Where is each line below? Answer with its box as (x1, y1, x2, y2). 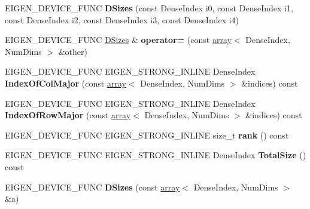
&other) (58, 45, 87, 57)
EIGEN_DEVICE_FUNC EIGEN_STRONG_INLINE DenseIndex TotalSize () (5, 149, 306, 161)
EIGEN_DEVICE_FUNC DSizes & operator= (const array (5, 33, 232, 46)
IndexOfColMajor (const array (5, 76, 126, 89)
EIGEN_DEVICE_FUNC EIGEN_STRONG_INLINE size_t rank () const (5, 128, 289, 141)
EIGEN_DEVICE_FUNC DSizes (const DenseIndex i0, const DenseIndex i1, (5, 2, 293, 14)
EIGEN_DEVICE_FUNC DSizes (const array (5, 180, 180, 193)
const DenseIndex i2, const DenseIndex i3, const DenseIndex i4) (5, 13, 239, 26)
